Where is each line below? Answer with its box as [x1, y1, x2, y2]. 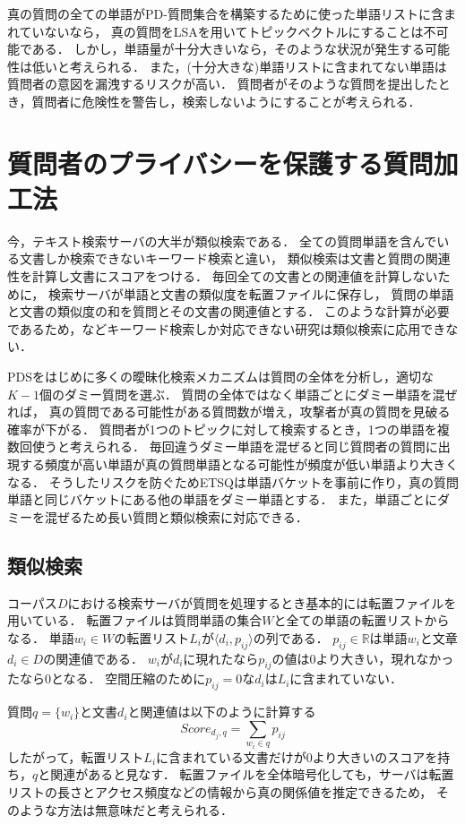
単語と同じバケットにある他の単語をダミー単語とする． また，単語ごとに [7, 490, 437, 509]
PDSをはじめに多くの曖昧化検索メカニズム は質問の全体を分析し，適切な [7, 367, 435, 386]
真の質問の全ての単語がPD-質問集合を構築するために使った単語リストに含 [7, 4, 443, 22]
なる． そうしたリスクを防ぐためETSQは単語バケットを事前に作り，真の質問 [7, 472, 459, 491]
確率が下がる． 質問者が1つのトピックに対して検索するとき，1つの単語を [7, 419, 437, 438]
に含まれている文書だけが [156, 747, 306, 766]
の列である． [253, 628, 329, 647]
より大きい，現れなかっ [315, 648, 454, 667]
